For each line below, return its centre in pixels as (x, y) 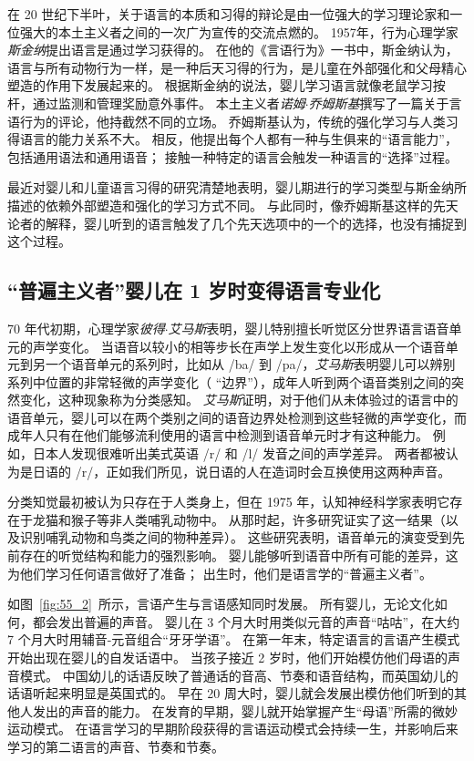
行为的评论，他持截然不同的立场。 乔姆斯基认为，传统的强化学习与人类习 (239, 121)
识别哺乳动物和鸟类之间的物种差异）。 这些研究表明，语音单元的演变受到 (236, 537)
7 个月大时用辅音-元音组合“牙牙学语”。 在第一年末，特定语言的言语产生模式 (234, 639)
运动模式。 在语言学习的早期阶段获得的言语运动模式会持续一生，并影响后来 (233, 729)
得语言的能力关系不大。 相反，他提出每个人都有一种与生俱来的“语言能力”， (232, 139)
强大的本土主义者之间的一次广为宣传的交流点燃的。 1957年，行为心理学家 (239, 31)
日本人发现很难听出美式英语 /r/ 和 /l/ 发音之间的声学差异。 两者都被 (239, 453)
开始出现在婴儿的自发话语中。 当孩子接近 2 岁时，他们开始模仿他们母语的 (227, 658)
